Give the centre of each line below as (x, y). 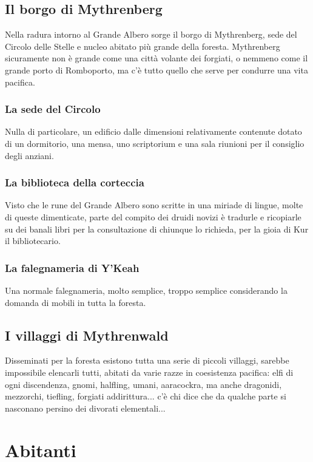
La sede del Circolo (53, 109)
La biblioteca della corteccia (75, 182)
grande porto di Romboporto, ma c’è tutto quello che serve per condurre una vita (156, 70)
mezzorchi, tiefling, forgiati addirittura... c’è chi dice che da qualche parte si (146, 396)
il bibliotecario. (33, 241)
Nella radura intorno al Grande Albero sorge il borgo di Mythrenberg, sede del (151, 34)
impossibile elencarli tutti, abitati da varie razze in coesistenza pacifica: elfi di (149, 372)
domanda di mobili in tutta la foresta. (76, 302)
